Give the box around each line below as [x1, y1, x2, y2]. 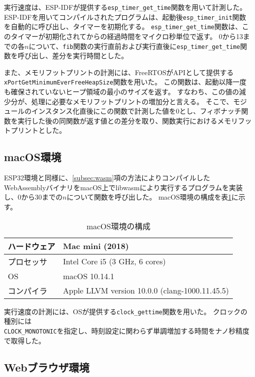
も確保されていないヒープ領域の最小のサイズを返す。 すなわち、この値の [4, 86, 239, 97]
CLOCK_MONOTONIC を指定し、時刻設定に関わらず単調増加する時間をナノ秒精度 [4, 325, 250, 335]
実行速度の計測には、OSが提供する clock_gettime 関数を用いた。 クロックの [4, 306, 248, 316]
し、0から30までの [4, 192, 63, 202]
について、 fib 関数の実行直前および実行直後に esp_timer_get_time [29, 41, 240, 51]
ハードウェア [8, 240, 56, 252]
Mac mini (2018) [63, 240, 129, 252]
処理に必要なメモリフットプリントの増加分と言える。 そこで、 [31, 96, 233, 106]
